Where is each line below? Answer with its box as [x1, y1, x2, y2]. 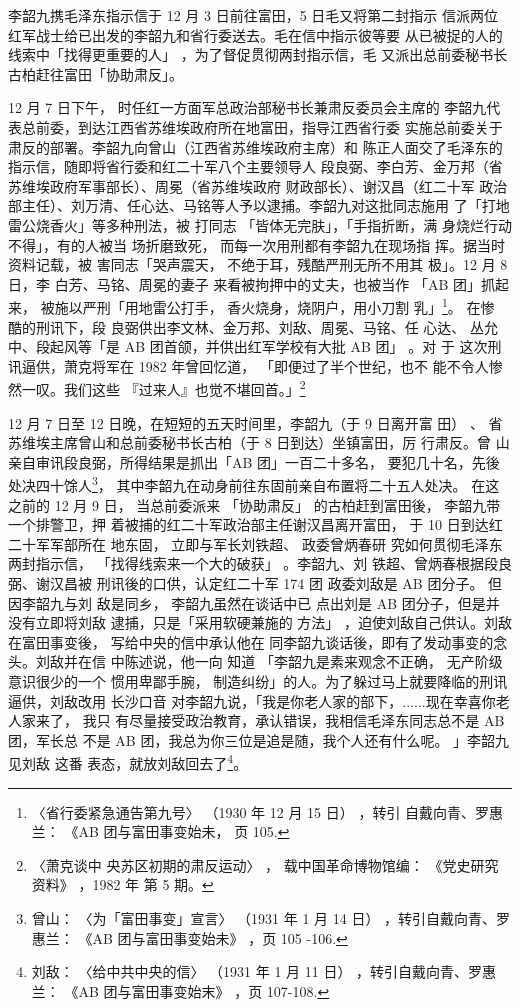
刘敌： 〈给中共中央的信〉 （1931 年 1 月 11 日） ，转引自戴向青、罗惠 [31, 961, 497, 982]
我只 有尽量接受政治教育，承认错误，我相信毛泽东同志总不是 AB [82, 710, 505, 731]
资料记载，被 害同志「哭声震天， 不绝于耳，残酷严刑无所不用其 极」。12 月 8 [8, 254, 508, 275]
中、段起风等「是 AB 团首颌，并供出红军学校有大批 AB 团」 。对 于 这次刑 [8, 336, 502, 357]
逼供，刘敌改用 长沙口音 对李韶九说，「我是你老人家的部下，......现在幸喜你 [8, 690, 496, 711]
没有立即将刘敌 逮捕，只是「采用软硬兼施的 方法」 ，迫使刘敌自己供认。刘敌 [8, 612, 512, 633]
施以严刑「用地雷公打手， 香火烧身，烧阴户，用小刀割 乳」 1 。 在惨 [54, 294, 495, 317]
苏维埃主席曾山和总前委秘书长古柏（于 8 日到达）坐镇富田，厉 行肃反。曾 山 [8, 432, 510, 453]
